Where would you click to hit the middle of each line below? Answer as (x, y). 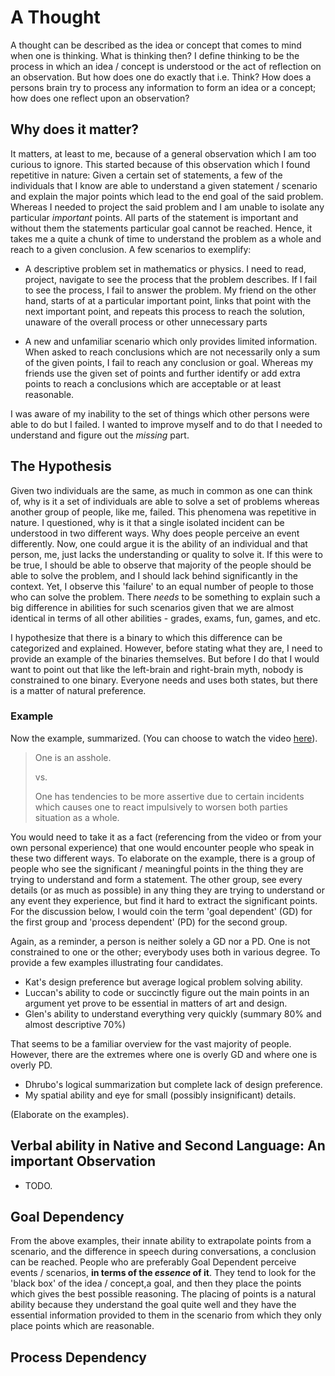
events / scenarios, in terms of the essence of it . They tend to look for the (163, 1273)
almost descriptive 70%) (75, 1024)
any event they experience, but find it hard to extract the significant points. (164, 900)
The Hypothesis (61, 466)
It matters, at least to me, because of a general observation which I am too (163, 153)
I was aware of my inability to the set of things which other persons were (160, 413)
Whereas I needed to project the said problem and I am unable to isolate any (167, 207)
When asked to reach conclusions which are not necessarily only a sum (172, 352)
